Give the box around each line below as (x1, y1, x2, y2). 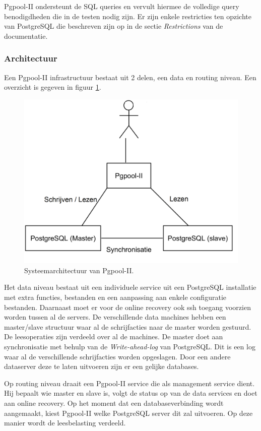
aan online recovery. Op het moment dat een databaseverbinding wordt (4, 397, 224, 408)
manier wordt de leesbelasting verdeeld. (4, 417, 126, 428)
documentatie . (4, 30, 48, 41)
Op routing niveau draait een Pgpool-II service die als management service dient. (4, 378, 255, 388)
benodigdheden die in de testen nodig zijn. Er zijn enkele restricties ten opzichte (4, 11, 251, 21)
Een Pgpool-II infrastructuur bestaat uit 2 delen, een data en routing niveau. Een (4, 72, 256, 82)
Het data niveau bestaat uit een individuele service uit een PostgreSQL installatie (4, 282, 256, 292)
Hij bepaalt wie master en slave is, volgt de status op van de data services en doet (4, 388, 257, 398)
